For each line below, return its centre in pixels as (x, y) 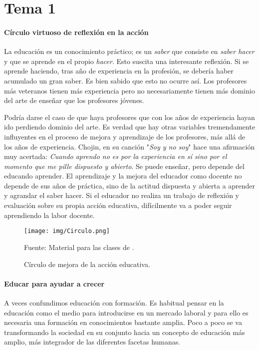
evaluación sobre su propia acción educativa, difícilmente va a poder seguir (118, 205)
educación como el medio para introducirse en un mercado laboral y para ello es (126, 312)
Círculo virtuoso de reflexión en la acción (76, 32)
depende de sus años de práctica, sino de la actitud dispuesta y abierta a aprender (130, 185)
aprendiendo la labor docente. (49, 215)
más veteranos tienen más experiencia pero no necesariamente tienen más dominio (129, 90)
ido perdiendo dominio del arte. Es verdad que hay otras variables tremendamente (130, 127)
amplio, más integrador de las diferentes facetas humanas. (92, 342)
